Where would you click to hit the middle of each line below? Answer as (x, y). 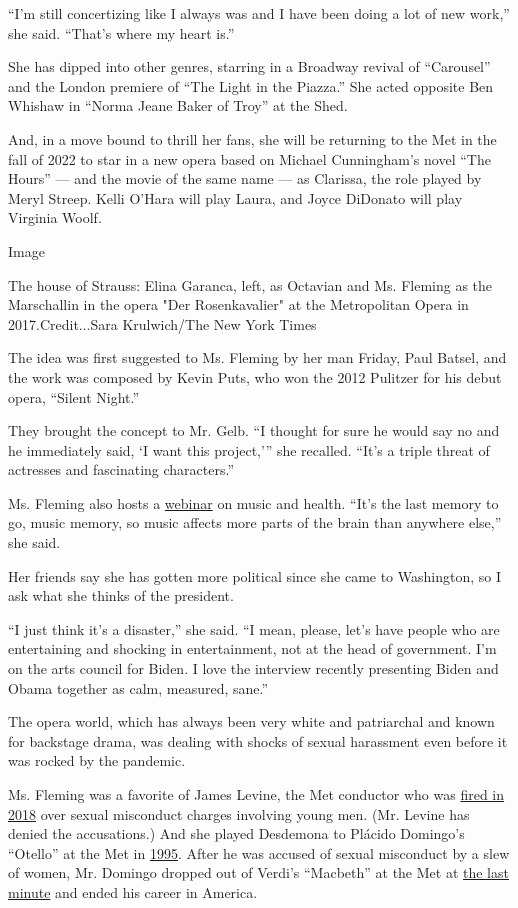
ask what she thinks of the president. (121, 595)
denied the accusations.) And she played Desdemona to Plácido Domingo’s (236, 833)
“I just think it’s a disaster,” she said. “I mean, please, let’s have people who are (254, 628)
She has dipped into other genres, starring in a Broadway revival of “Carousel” (249, 66)
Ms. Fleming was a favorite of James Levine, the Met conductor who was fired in (256, 794)
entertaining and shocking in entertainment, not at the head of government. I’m (252, 648)
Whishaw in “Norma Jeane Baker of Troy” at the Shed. (178, 105)
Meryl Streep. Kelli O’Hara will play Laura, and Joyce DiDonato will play (235, 197)
